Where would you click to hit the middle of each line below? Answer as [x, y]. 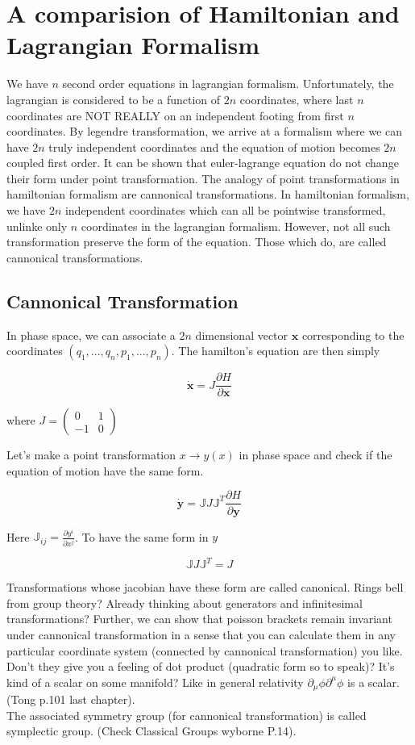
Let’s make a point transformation [91, 455]
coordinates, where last [297, 99]
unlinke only [37, 226]
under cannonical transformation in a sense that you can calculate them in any [201, 635]
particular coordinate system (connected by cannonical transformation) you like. [205, 650]
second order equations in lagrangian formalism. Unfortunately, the [228, 84]
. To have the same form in [142, 536]
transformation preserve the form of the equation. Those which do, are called [197, 242]
